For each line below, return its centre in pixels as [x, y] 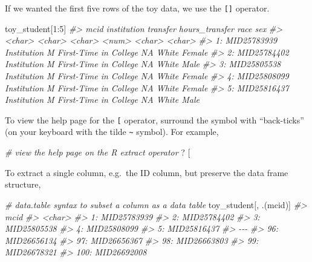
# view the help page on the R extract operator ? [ [98, 152]
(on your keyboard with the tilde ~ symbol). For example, [112, 132]
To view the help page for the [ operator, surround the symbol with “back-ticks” [154, 120]
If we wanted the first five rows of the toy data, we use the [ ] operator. [137, 8]
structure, [23, 184]
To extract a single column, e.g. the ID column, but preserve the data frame [147, 172]
